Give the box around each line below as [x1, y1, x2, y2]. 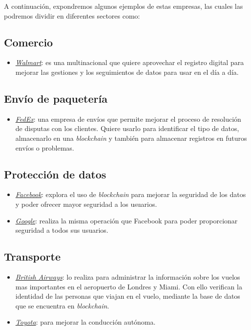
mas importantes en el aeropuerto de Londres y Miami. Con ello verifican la [15, 281, 242, 291]
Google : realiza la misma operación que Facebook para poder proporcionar [15, 215, 238, 225]
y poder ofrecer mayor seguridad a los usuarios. [15, 198, 157, 209]
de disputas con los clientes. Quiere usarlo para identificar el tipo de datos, [15, 123, 239, 133]
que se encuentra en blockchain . [15, 300, 109, 310]
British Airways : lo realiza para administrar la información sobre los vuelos [15, 271, 240, 282]
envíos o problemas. [15, 142, 74, 153]
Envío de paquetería [4, 90, 107, 106]
